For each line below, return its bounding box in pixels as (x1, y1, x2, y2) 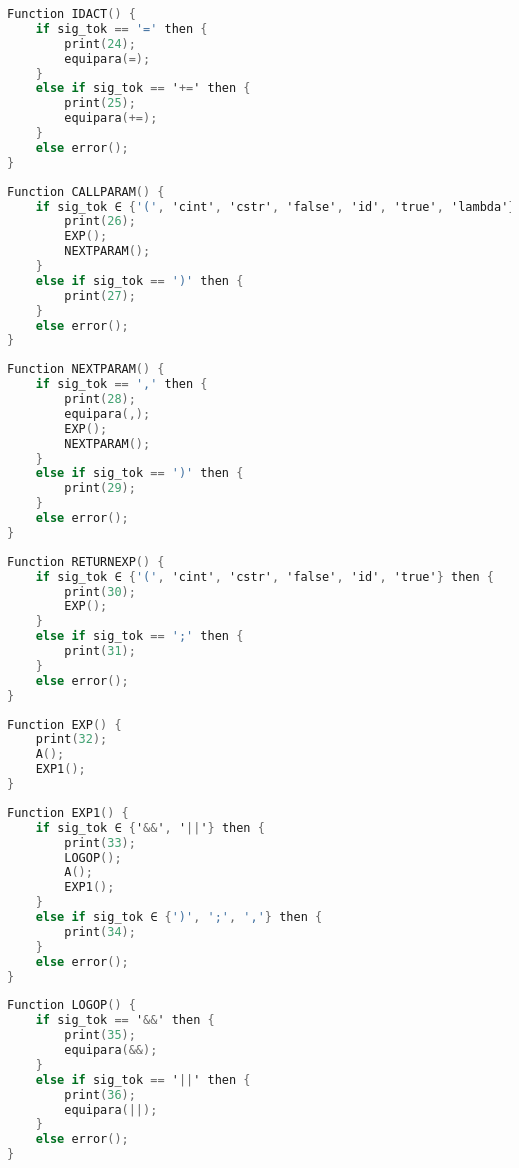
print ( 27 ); (64, 288, 136, 303)
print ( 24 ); (64, 36, 136, 51)
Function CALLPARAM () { (7, 184, 165, 199)
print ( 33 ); (64, 835, 136, 850)
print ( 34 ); (64, 924, 136, 939)
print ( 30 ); (64, 584, 136, 599)
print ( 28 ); (64, 392, 136, 406)
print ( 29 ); (64, 481, 136, 496)
